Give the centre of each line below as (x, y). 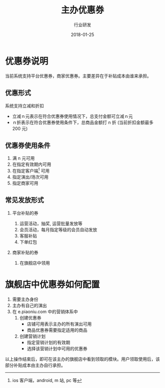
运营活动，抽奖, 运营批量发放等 (51, 223)
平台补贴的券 (25, 213)
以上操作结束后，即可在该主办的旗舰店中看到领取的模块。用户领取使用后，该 (82, 359)
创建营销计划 (32, 336)
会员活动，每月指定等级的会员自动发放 (58, 229)
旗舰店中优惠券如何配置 (53, 284)
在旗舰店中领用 (35, 263)
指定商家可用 (25, 183)
